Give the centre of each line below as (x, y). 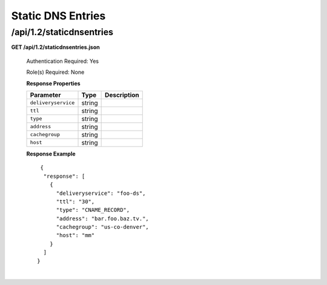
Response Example (51, 154)
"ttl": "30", (75, 201)
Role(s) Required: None (55, 72)
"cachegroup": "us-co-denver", (103, 227)
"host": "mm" (75, 235)
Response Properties (54, 83)
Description (122, 95)
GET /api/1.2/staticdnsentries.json (55, 47)
